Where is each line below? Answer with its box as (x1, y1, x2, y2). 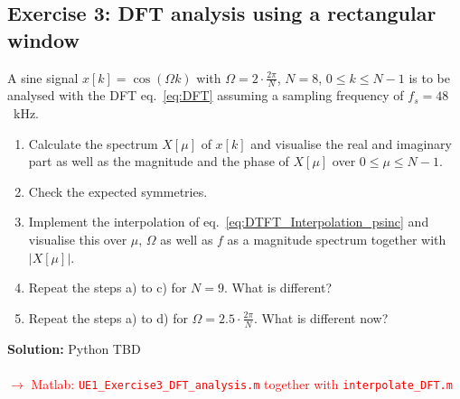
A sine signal (7, 68, 79, 87)
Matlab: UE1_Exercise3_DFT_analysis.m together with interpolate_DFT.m (31, 374, 453, 393)
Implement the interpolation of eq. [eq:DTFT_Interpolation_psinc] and (28, 212, 429, 231)
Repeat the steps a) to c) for (28, 278, 187, 297)
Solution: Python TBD (7, 339, 141, 357)
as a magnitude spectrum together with (227, 229, 446, 248)
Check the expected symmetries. (28, 181, 208, 200)
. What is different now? (254, 308, 389, 327)
